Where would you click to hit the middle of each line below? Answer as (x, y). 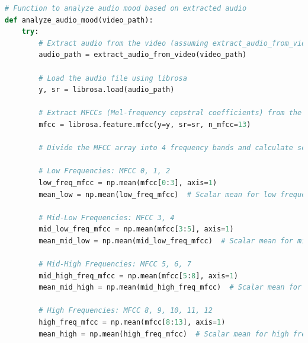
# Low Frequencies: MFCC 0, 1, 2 (105, 171)
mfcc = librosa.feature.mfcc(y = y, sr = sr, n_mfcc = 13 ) (145, 124)
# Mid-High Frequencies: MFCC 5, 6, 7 (115, 264)
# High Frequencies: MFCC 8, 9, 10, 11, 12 (126, 311)
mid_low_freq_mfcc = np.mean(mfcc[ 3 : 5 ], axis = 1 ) (136, 229)
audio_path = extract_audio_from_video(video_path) (143, 55)
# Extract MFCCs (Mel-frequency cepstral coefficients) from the (170, 113)
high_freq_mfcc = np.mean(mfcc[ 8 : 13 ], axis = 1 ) (132, 323)
